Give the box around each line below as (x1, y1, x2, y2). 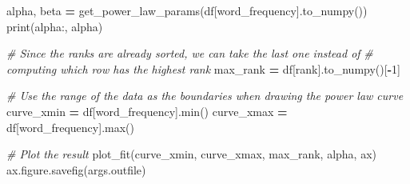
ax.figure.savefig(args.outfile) (6, 161, 146, 178)
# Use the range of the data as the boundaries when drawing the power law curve (6, 87, 404, 104)
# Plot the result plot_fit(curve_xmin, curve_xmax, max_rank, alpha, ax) (6, 146, 376, 162)
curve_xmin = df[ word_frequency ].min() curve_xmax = (6, 102, 288, 119)
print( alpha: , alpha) (6, 18, 103, 34)
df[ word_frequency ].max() (6, 118, 134, 135)
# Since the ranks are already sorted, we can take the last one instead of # (6, 45, 373, 62)
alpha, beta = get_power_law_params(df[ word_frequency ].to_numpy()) (6, 2, 368, 18)
